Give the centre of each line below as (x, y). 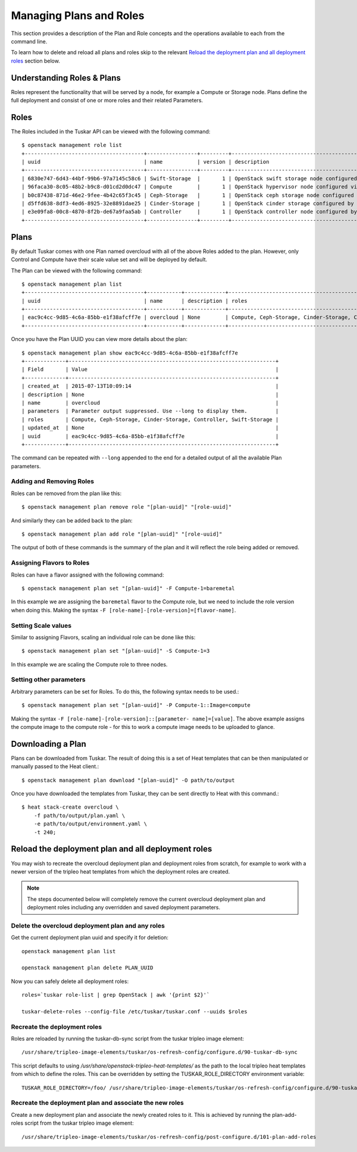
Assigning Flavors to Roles (50, 563)
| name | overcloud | (150, 403)
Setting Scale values (41, 625)
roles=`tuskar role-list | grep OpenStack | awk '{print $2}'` (116, 995)
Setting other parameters (48, 680)
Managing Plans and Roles (78, 15)
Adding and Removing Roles (53, 481)
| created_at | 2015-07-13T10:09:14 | (150, 386)
